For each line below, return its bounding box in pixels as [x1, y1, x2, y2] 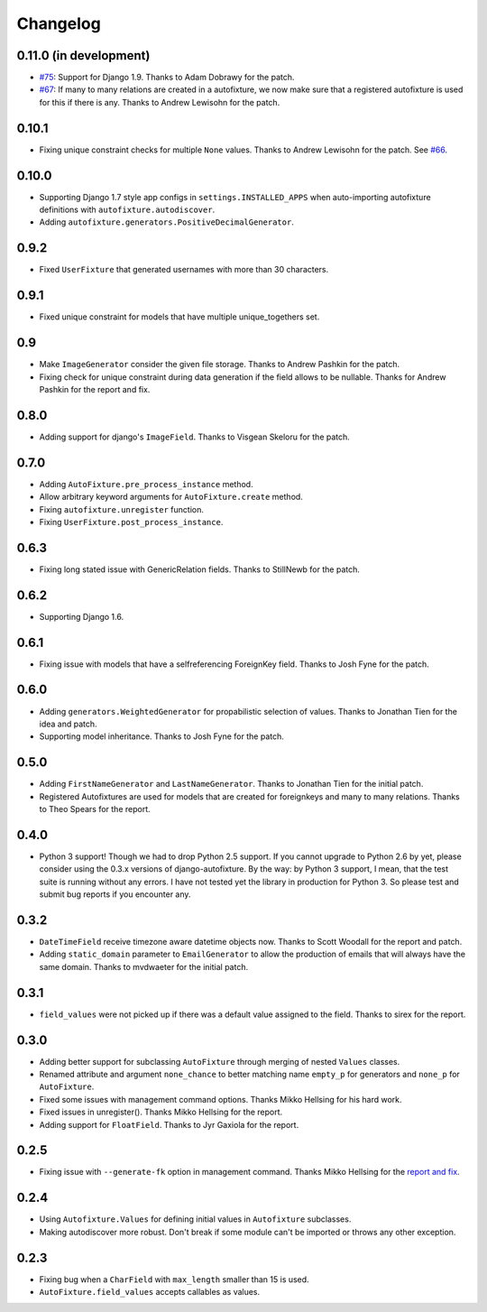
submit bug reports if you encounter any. [39, 889, 191, 900]
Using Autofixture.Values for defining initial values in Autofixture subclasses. [39, 1214, 352, 1224]
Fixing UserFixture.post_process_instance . [39, 516, 224, 527]
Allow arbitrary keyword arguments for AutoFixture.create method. [39, 492, 304, 503]
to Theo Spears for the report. [39, 804, 151, 815]
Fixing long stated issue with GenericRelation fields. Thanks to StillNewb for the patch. [39, 564, 361, 575]
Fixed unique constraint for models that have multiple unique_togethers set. [39, 311, 320, 322]
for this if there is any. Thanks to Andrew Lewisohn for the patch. [39, 97, 280, 107]
